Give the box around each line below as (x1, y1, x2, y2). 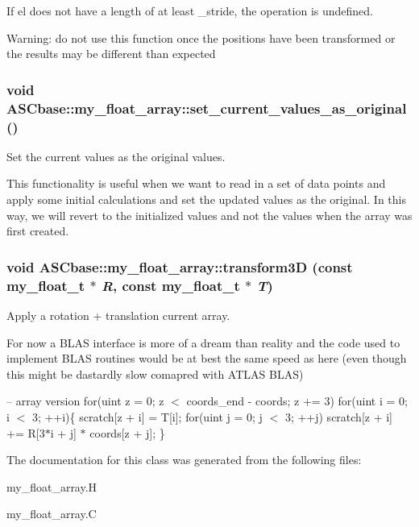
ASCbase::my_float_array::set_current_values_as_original (6, 98, 407, 118)
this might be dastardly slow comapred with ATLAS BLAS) (6, 365, 304, 382)
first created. (6, 222, 69, 239)
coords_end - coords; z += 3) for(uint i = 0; (186, 392, 408, 409)
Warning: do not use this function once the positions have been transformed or (6, 29, 396, 46)
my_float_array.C (6, 505, 97, 522)
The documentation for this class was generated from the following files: (6, 451, 362, 468)
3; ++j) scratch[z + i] (284, 408, 392, 425)
